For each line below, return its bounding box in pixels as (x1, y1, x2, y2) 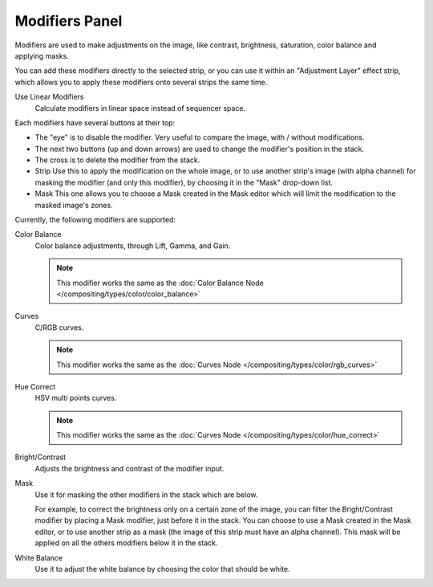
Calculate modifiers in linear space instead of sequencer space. (34, 103, 246, 112)
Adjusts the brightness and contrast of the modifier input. (34, 463, 225, 473)
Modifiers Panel (14, 12, 123, 30)
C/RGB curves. (34, 322, 84, 332)
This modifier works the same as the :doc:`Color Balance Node (56, 278, 264, 287)
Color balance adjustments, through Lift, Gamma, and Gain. (34, 241, 231, 251)
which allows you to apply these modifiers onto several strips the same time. (14, 77, 268, 87)
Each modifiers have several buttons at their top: (14, 117, 176, 128)
